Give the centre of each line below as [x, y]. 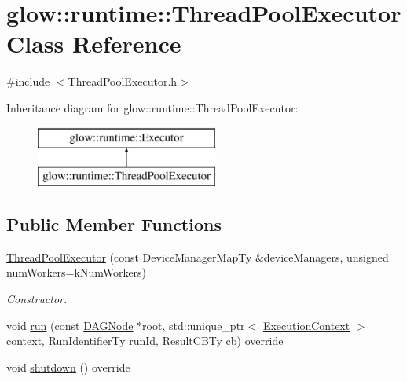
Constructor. [37, 299]
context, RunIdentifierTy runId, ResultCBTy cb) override [145, 341]
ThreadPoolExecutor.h [123, 81]
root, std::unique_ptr [194, 325]
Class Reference [94, 44]
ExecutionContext [306, 325]
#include [28, 81]
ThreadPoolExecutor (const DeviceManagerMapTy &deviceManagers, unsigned [198, 256]
